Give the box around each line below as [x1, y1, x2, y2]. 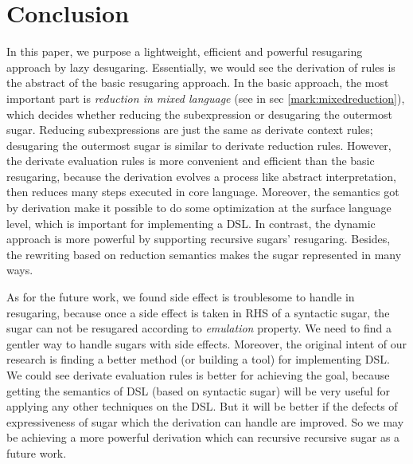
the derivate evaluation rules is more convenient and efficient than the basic [6, 152, 375, 169]
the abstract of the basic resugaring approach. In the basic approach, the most [6, 74, 389, 91]
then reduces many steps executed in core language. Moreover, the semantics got [6, 183, 399, 200]
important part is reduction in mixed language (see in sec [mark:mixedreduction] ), [6, 89, 405, 106]
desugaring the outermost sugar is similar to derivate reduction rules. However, [6, 136, 392, 153]
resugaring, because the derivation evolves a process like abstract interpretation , [6, 167, 396, 184]
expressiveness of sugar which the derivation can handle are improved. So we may [6, 413, 404, 430]
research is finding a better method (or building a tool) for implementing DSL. [6, 351, 390, 368]
